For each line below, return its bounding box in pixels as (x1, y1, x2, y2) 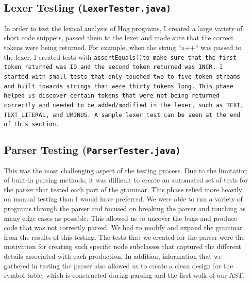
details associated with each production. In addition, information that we (4, 250, 222, 261)
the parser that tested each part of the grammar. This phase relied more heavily (4, 184, 242, 194)
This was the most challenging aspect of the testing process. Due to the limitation (4, 165, 248, 175)
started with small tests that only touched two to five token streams (4, 73, 240, 80)
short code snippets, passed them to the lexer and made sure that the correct (4, 33, 234, 43)
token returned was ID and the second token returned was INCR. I (4, 64, 223, 71)
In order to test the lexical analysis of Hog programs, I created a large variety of (4, 23, 243, 33)
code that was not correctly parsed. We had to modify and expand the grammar (4, 222, 243, 233)
